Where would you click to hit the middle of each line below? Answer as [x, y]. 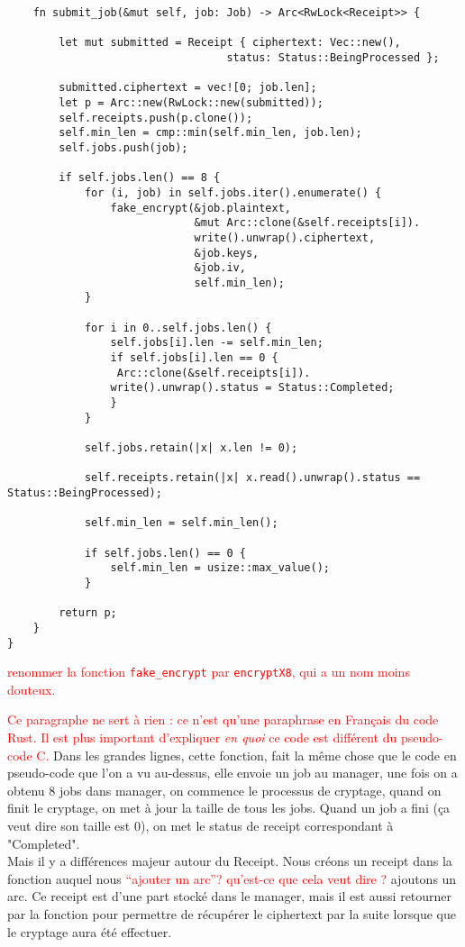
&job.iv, [220, 268]
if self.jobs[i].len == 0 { [194, 358]
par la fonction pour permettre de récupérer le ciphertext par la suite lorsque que [232, 914]
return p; [88, 613]
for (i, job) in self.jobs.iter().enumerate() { [233, 192]
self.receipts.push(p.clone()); [156, 118]
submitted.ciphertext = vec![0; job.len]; [188, 88]
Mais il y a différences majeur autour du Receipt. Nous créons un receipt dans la [230, 861]
